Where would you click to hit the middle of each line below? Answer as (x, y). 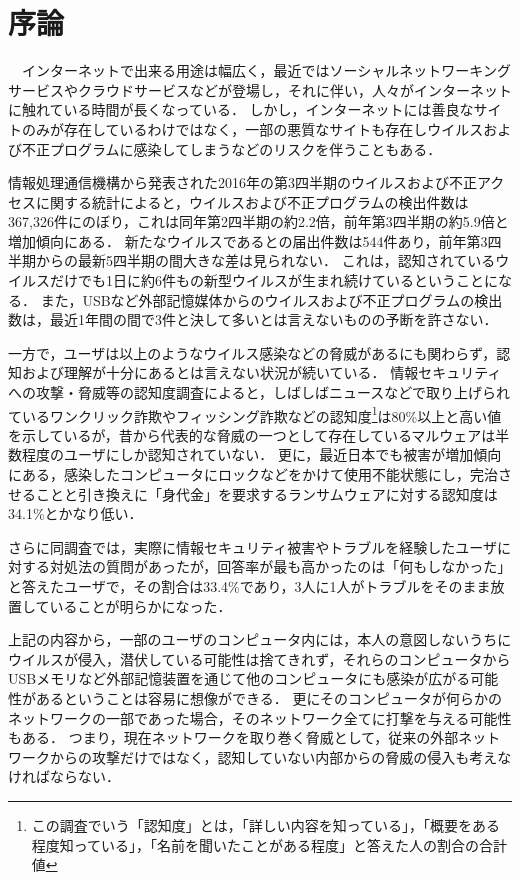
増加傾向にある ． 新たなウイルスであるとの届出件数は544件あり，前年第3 (248, 240)
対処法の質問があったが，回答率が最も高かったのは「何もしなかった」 (280, 566)
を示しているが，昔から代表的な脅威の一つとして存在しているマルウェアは (252, 434)
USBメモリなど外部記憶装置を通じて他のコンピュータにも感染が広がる (239, 678)
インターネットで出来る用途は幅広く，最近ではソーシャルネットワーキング (266, 70)
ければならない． (64, 776)
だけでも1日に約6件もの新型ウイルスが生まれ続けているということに (273, 280)
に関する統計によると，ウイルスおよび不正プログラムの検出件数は (252, 201)
